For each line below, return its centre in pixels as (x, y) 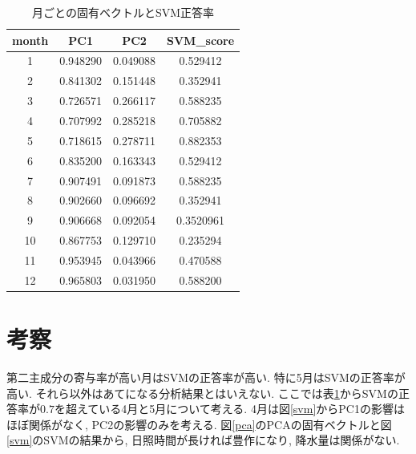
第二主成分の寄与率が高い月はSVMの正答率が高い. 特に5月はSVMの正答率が (206, 377)
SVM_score (200, 40)
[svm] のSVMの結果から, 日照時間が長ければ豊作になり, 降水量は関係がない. (203, 440)
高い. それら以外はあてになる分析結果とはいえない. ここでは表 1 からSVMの (202, 393)
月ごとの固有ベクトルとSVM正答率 (123, 12)
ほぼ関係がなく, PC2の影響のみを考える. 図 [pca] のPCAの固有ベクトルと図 (199, 424)
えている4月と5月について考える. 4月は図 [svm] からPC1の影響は (240, 409)
